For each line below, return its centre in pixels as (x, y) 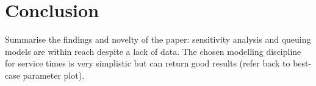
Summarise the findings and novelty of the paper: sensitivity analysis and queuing (158, 39)
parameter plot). (54, 75)
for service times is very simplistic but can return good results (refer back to (148, 63)
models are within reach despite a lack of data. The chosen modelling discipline (153, 51)
